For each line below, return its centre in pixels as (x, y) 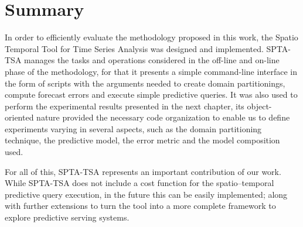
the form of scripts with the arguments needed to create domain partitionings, (145, 83)
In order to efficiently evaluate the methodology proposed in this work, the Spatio (151, 37)
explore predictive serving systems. (67, 217)
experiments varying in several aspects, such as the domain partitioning (133, 128)
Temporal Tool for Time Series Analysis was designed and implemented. (134, 48)
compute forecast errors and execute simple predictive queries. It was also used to (151, 94)
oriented (19, 117)
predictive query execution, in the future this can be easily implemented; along (146, 194)
